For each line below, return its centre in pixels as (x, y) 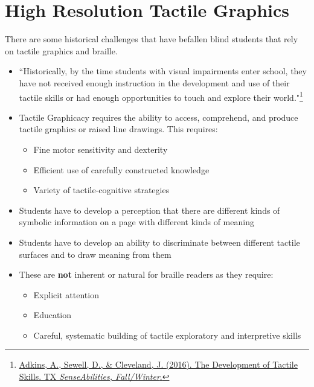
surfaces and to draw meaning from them (95, 254)
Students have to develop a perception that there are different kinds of (149, 210)
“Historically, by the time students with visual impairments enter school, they (163, 71)
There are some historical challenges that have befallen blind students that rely (152, 39)
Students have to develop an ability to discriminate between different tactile (159, 242)
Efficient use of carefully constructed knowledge (121, 169)
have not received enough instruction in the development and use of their (154, 82)
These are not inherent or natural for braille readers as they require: (146, 274)
